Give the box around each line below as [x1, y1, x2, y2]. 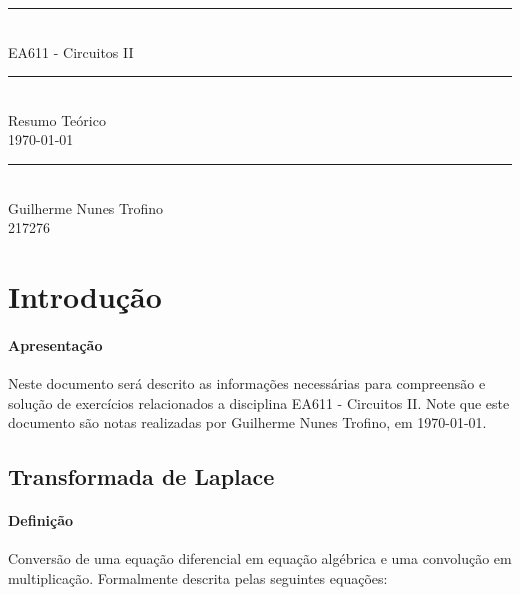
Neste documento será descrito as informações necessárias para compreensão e [8, 372, 486, 393]
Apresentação [8, 334, 103, 355]
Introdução [8, 275, 162, 316]
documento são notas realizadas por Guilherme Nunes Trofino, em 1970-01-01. [8, 412, 487, 433]
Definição [8, 510, 74, 531]
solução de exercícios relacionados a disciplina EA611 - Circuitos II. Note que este [8, 392, 510, 413]
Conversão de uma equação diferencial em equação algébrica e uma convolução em [8, 548, 512, 569]
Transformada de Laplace [8, 461, 275, 492]
